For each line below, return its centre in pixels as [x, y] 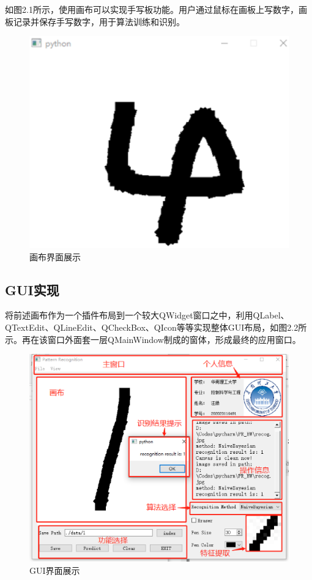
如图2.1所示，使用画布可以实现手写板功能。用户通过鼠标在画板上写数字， [152, 9]
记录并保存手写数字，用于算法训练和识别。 [99, 21]
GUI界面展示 [55, 570]
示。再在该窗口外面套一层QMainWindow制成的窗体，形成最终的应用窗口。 [153, 339]
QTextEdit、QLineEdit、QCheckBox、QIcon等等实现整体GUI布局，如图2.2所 [156, 327]
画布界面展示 [55, 256]
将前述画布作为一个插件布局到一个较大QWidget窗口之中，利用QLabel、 [147, 315]
